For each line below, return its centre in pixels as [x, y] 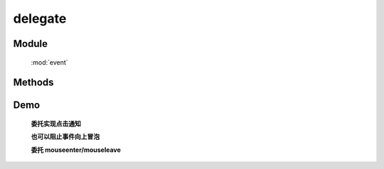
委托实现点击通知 [56, 124]
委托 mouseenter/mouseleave [76, 150]
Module [30, 44]
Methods [33, 83]
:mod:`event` [49, 62]
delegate [40, 18]
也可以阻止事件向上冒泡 [65, 137]
